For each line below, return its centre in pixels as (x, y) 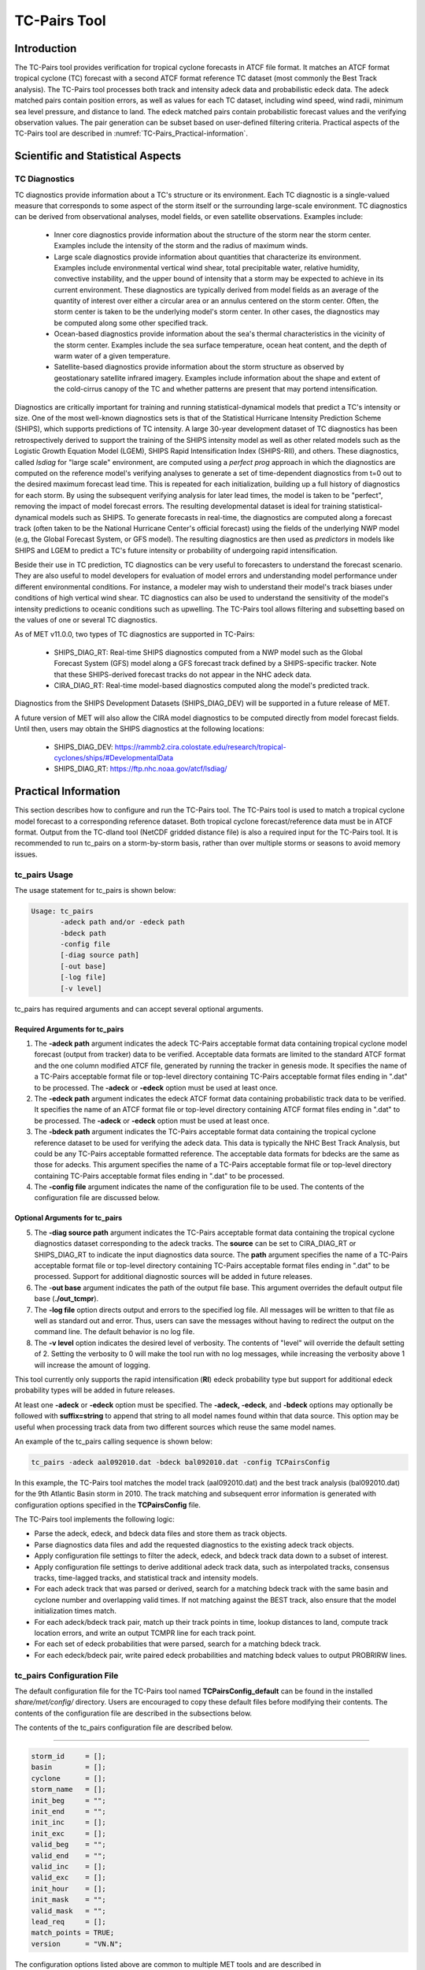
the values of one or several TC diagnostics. (86, 620)
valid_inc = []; (68, 1866)
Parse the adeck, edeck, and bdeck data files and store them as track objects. (161, 1533)
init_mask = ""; (68, 1900)
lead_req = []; (68, 1922)
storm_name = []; (68, 1790)
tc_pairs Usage (44, 875)
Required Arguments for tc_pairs (69, 1029)
